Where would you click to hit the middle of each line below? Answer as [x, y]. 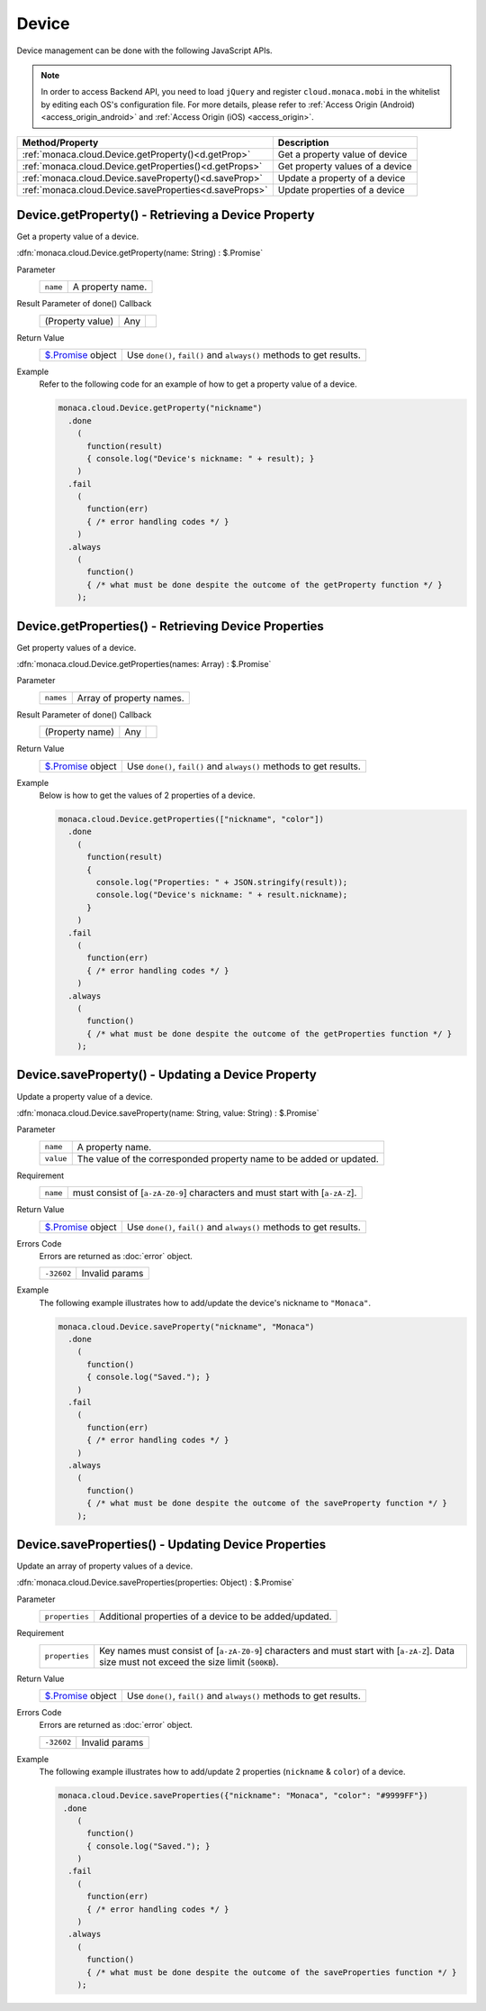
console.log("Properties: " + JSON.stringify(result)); [222, 882]
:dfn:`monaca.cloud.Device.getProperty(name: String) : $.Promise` [140, 253]
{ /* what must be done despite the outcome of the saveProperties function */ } [272, 1972]
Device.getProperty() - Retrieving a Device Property [166, 215]
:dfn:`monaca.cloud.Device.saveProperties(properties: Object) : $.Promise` [155, 1583]
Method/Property [60, 142]
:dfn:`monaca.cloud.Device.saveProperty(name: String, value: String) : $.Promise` [168, 1112]
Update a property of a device [342, 178]
